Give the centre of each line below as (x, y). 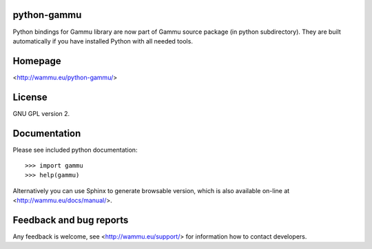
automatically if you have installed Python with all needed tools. (103, 41)
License (30, 97)
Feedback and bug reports (71, 220)
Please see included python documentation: (75, 150)
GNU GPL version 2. (41, 113)
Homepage (37, 61)
